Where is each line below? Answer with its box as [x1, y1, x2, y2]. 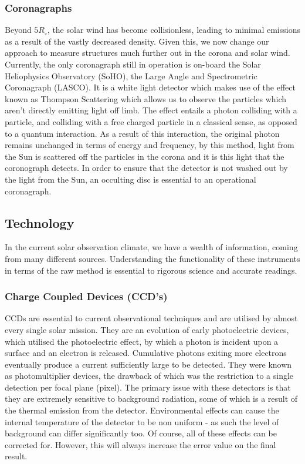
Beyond [5, 23, 32, 36]
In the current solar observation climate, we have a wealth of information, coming [5, 241, 298, 253]
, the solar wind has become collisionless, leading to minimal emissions [47, 23, 300, 36]
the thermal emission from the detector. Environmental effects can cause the [5, 404, 279, 416]
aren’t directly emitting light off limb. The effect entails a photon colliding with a [5, 104, 297, 116]
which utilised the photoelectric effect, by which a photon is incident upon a [5, 335, 279, 347]
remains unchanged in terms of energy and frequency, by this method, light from [5, 139, 294, 151]
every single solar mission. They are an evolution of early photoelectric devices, [5, 323, 289, 335]
